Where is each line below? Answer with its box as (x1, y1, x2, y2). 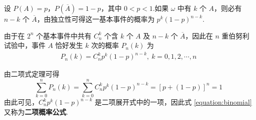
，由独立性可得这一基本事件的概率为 (37, 14, 155, 24)
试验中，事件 (4, 40, 45, 50)
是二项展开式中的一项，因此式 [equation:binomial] (94, 97, 252, 107)
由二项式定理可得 (4, 69, 59, 79)
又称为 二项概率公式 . (4, 106, 68, 117)
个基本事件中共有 (36, 30, 92, 40)
